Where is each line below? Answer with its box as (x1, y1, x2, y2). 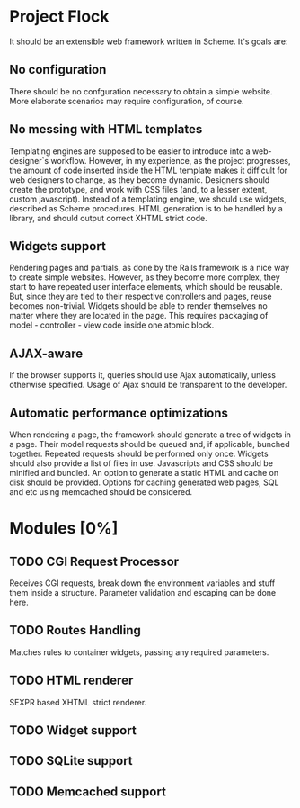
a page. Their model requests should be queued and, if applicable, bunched (9, 439, 290, 449)
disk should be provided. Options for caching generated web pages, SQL (9, 477, 279, 488)
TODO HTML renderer (9, 673, 134, 688)
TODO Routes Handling (9, 623, 141, 638)
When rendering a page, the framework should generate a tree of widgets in (9, 429, 292, 440)
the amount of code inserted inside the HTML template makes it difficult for (9, 165, 288, 175)
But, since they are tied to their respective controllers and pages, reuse (9, 291, 272, 302)
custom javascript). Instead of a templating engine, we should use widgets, (9, 193, 287, 204)
